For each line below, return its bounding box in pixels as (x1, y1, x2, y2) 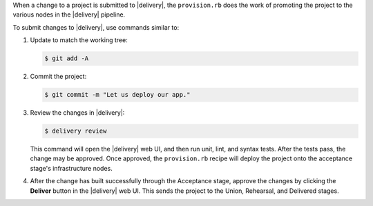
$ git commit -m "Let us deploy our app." (44, 91, 191, 99)
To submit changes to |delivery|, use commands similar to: (12, 23, 180, 31)
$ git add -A (44, 55, 89, 62)
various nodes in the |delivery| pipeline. (12, 10, 126, 19)
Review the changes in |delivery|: (30, 109, 125, 117)
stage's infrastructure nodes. (30, 164, 113, 172)
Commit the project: (30, 73, 87, 81)
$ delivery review (44, 127, 107, 135)
